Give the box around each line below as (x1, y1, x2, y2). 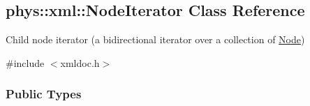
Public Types (6, 85, 82, 103)
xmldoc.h (60, 55, 100, 70)
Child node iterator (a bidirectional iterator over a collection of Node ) (6, 32, 305, 47)
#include (6, 55, 45, 70)
